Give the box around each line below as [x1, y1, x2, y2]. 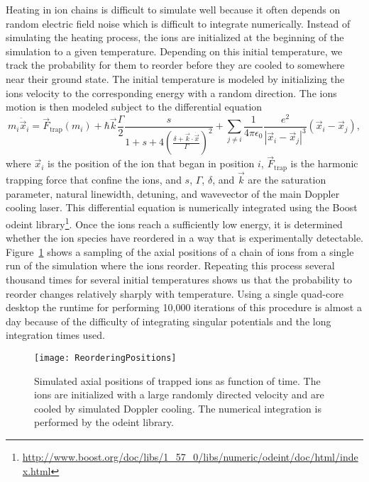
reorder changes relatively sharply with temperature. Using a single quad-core [6, 286, 343, 301]
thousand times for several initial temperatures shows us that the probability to [6, 271, 353, 286]
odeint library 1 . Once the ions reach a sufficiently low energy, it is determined [6, 214, 343, 231]
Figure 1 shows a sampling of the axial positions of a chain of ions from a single [6, 244, 354, 259]
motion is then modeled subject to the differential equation [6, 99, 263, 114]
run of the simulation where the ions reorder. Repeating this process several [6, 258, 335, 273]
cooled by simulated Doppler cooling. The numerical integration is [34, 400, 321, 415]
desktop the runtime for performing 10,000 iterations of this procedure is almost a [6, 300, 362, 315]
